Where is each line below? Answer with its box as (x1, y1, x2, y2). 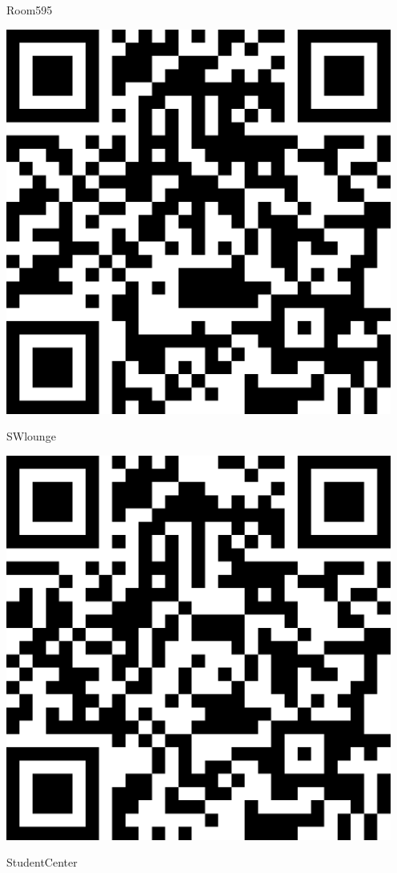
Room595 (6, 2, 53, 18)
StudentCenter (6, 854, 78, 871)
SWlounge (6, 428, 56, 445)
